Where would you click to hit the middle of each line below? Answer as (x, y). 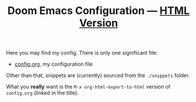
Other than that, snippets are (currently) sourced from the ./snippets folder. (98, 75)
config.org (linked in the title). (43, 93)
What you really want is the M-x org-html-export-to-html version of (88, 87)
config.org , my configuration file (53, 64)
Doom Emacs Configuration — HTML (99, 11)
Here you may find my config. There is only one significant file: (82, 53)
